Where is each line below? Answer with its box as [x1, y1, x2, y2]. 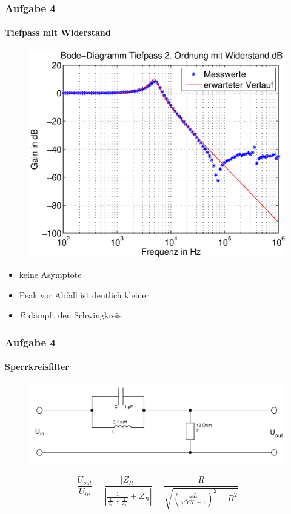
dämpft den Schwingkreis [28, 309, 122, 321]
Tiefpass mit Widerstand [5, 26, 111, 39]
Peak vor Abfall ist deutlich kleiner [19, 288, 150, 301]
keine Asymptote [19, 268, 82, 281]
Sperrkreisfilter [5, 360, 70, 373]
